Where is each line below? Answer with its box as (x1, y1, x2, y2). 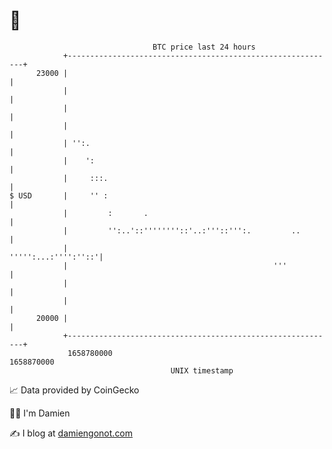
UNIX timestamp (170, 365, 234, 376)
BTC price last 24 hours (152, 42, 256, 52)
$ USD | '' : (9, 190, 109, 201)
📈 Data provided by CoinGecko (9, 384, 140, 396)
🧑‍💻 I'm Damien (9, 407, 71, 419)
